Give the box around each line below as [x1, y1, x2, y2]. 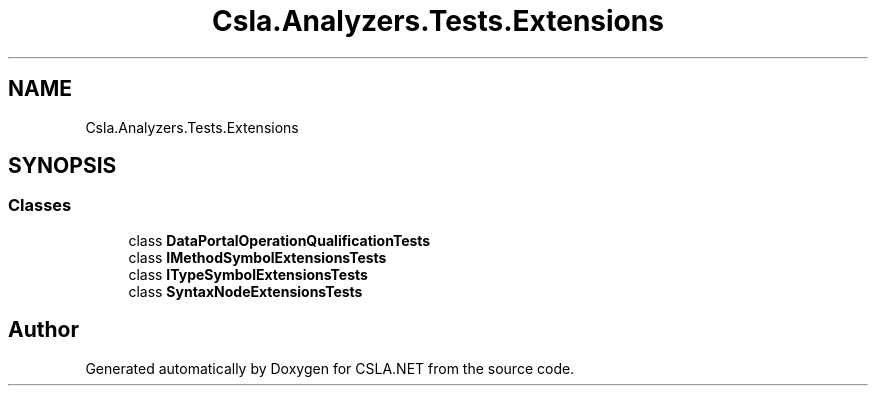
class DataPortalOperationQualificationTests [128, 231, 431, 249]
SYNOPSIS [8, 153, 117, 179]
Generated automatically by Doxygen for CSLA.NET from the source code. [85, 359, 575, 377]
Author [8, 317, 79, 343]
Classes [8, 195, 72, 216]
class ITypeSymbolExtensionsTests [128, 265, 368, 283]
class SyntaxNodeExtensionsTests [128, 282, 363, 300]
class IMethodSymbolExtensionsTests [128, 248, 387, 266]
